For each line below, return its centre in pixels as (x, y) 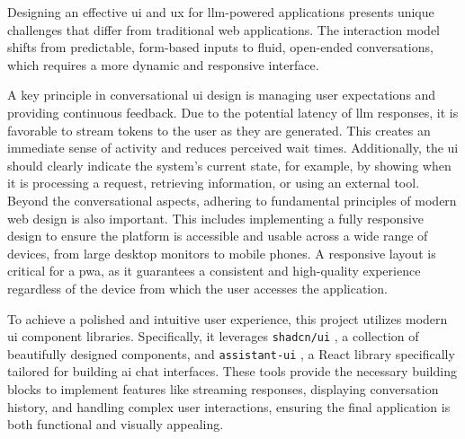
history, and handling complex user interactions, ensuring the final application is (229, 406)
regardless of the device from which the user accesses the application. (197, 288)
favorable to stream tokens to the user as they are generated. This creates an (219, 130)
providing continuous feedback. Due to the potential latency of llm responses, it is (233, 112)
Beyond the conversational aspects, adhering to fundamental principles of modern (232, 200)
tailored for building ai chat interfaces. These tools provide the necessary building (232, 371)
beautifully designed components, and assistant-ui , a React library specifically (231, 353)
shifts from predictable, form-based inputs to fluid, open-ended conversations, (220, 47)
